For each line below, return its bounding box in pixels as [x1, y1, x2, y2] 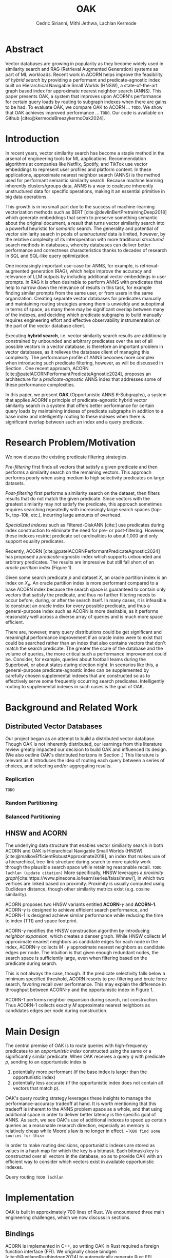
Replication [5, 776, 34, 783]
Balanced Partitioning [5, 813, 61, 820]
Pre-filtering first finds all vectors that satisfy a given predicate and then [5, 463, 158, 470]
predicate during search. [5, 960, 58, 966]
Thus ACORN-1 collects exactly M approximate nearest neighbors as [5, 1002, 150, 1009]
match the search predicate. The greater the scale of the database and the [5, 645, 163, 652]
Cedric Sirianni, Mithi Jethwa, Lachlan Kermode [35, 20, 137, 26]
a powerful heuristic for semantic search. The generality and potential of [5, 225, 159, 231]
